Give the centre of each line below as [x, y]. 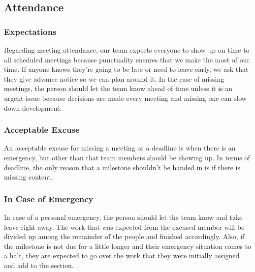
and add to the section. [39, 265]
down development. [33, 107]
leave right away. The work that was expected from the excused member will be [124, 227]
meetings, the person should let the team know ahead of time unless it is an [118, 88]
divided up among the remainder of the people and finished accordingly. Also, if [124, 236]
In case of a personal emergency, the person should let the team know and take [123, 217]
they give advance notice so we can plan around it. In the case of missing [114, 78]
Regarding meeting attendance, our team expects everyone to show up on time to [127, 50]
